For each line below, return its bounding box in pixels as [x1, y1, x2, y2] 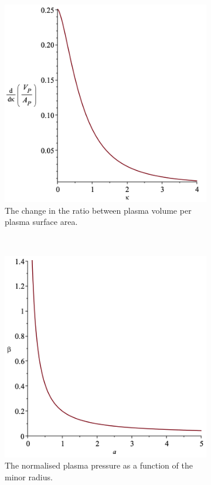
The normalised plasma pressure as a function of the [5, 459, 193, 471]
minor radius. [5, 470, 53, 483]
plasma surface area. [5, 215, 78, 228]
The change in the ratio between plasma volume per [5, 204, 192, 216]
